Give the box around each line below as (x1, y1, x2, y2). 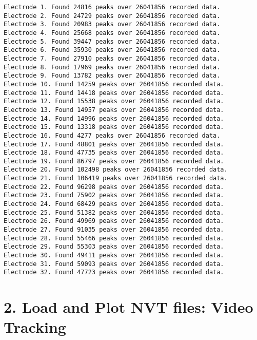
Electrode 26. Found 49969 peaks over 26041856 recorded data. (4, 217, 224, 225)
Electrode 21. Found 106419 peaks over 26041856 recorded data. (4, 175, 228, 182)
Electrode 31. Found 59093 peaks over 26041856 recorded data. (4, 260, 224, 268)
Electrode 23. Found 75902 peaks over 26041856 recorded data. (4, 192, 224, 199)
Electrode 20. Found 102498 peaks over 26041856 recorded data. (4, 166, 228, 174)
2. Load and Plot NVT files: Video (4, 296, 253, 317)
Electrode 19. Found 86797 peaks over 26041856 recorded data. (4, 157, 224, 165)
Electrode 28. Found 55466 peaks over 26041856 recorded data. (4, 234, 224, 242)
